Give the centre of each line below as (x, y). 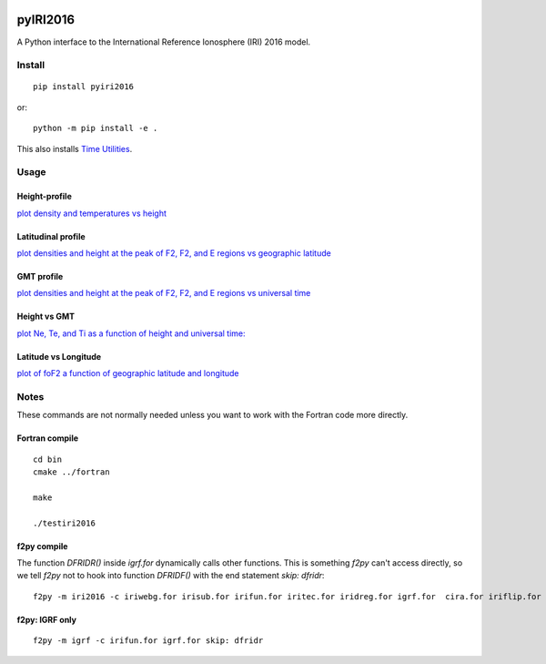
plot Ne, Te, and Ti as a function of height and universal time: (131, 333)
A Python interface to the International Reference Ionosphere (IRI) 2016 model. (164, 42)
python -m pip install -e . (96, 128)
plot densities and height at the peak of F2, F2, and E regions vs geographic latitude (174, 253)
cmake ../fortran (71, 472)
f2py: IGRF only (47, 619)
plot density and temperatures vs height (92, 213)
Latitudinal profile (51, 236)
